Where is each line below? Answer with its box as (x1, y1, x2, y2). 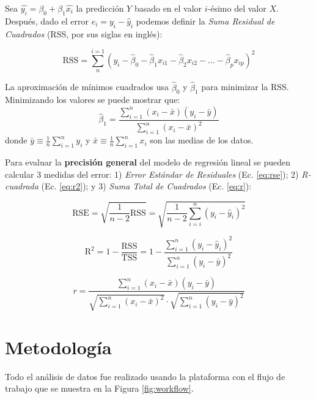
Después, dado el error (5, 14, 89, 27)
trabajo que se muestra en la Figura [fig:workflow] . (5, 382, 194, 395)
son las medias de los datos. (150, 134, 254, 146)
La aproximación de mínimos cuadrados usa (5, 80, 169, 93)
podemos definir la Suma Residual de (136, 14, 275, 27)
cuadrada (5, 180, 39, 192)
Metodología (5, 334, 112, 359)
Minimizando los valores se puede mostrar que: (5, 93, 180, 106)
